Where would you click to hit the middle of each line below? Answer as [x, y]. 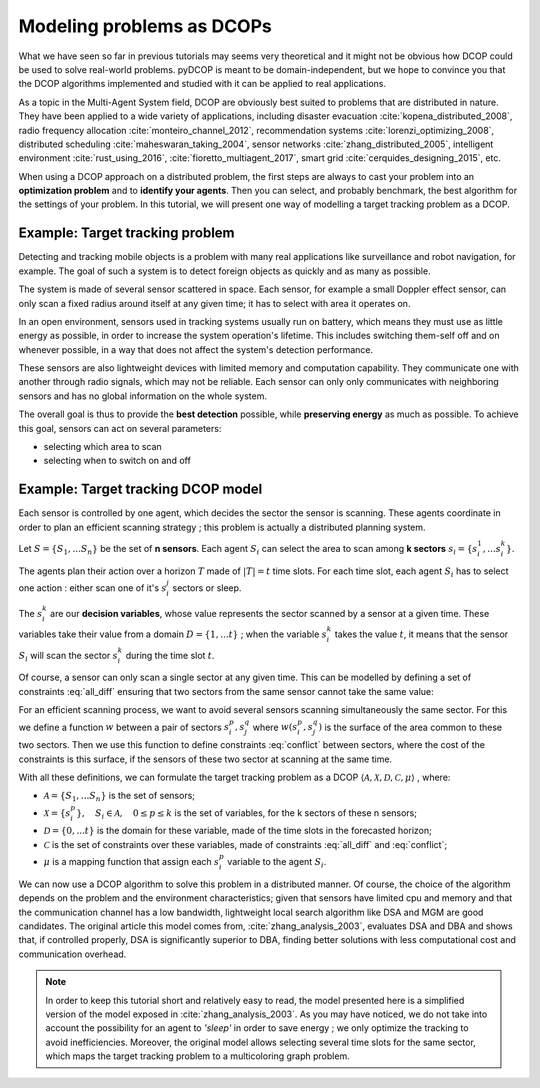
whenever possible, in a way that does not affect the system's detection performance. [196, 349]
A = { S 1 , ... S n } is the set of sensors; [119, 797]
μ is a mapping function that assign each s [131, 861]
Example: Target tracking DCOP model [140, 489]
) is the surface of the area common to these [410, 727]
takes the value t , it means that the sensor [421, 634]
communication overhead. [72, 954]
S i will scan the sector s [68, 656]
